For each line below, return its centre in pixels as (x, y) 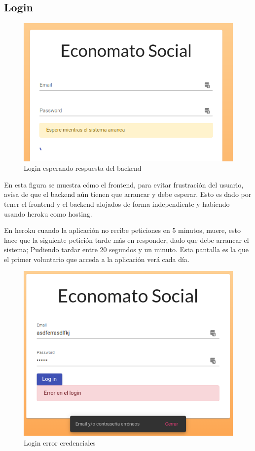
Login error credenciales (60, 442)
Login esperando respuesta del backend (83, 168)
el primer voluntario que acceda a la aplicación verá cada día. (97, 259)
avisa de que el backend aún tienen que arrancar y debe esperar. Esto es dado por (128, 194)
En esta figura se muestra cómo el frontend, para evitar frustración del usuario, (124, 184)
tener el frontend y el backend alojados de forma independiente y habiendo (117, 204)
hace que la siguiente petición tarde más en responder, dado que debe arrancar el (127, 240)
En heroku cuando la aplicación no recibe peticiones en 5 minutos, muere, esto (123, 230)
